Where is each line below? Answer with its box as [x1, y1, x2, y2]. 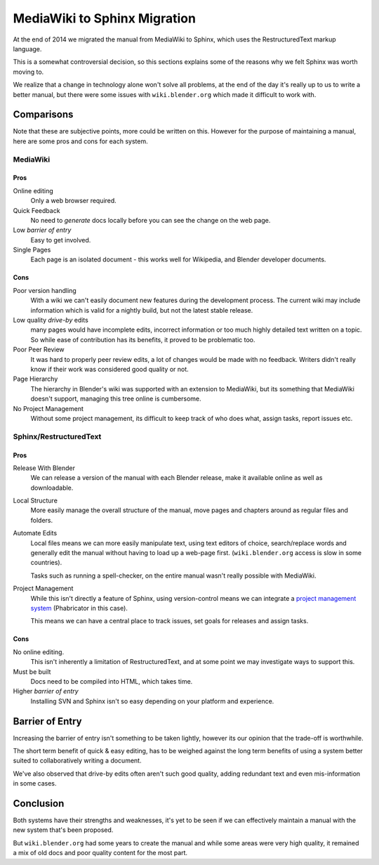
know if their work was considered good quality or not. [30, 365, 189, 373]
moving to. [13, 67, 44, 76]
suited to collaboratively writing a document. [13, 756, 142, 765]
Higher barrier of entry [13, 687, 79, 696]
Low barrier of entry [13, 226, 72, 235]
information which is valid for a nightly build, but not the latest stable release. [30, 306, 253, 314]
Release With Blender [13, 464, 75, 472]
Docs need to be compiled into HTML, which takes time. [30, 677, 193, 685]
